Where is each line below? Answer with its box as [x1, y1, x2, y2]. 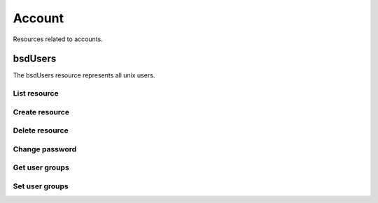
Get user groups [13, 163, 69, 172]
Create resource [13, 107, 70, 116]
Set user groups [13, 181, 69, 191]
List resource [13, 89, 59, 98]
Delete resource [13, 126, 69, 135]
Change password [13, 144, 77, 153]
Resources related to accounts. [13, 35, 103, 43]
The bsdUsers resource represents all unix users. [13, 71, 155, 80]
